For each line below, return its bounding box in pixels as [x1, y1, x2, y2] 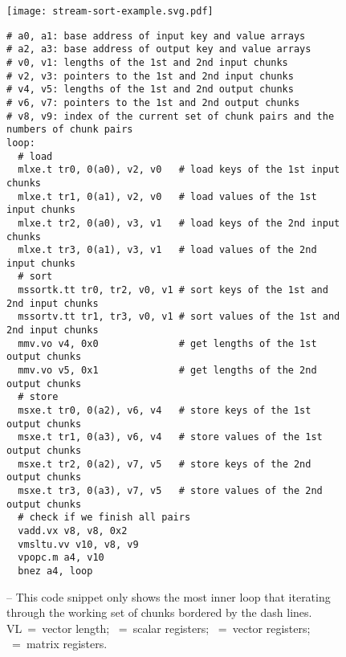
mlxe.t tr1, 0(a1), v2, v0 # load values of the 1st [18, 190, 317, 202]
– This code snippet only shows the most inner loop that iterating [6, 588, 331, 605]
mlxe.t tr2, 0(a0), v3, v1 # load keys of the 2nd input [18, 217, 340, 229]
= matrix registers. [11, 635, 108, 652]
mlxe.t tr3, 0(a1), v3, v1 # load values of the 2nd [18, 244, 317, 256]
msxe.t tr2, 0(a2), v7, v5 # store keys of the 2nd [18, 458, 311, 470]
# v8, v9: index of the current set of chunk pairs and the [6, 110, 335, 122]
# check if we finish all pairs [18, 512, 191, 524]
